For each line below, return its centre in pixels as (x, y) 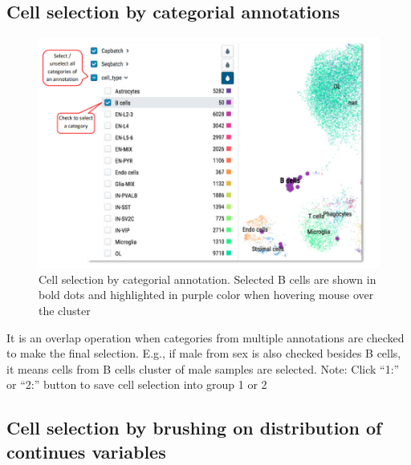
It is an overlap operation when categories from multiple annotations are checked (205, 337)
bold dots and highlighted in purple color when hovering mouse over (206, 295)
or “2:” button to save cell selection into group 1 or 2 (137, 384)
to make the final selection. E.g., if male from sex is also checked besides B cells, (204, 353)
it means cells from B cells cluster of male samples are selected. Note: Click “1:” (203, 368)
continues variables (86, 451)
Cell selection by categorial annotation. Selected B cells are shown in (208, 279)
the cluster (65, 310)
